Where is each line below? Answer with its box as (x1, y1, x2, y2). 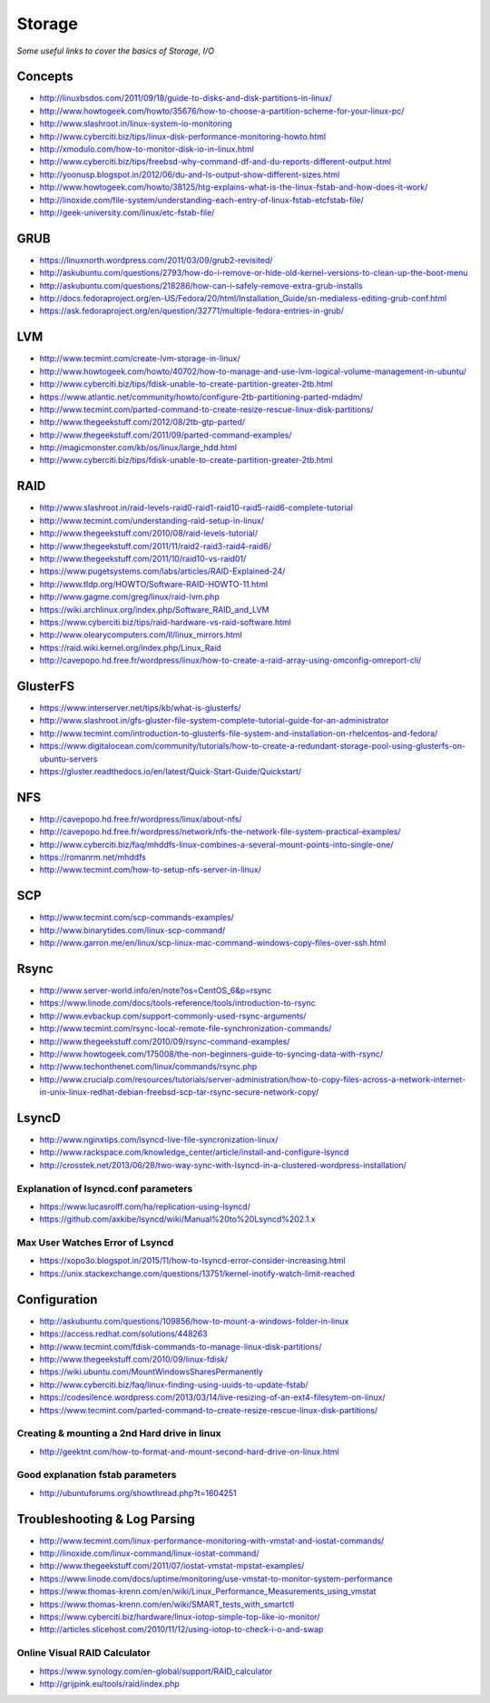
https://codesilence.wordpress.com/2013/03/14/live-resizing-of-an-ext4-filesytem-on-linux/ (39, 1392, 386, 1403)
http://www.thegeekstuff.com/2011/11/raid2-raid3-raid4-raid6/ (39, 540, 272, 551)
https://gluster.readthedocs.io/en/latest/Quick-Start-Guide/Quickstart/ (39, 765, 302, 776)
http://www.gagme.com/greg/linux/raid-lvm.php (39, 591, 220, 603)
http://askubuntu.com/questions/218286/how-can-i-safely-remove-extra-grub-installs (39, 280, 363, 290)
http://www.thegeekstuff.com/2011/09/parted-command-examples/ (39, 429, 292, 440)
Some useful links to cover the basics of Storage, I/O (16, 45, 215, 56)
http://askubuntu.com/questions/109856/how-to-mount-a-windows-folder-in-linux (39, 1315, 349, 1326)
